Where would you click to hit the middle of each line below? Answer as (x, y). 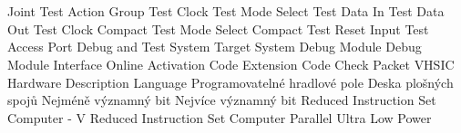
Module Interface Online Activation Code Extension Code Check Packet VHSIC (231, 64)
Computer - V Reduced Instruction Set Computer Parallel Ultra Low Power (220, 117)
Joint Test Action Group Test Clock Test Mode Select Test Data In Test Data (226, 11)
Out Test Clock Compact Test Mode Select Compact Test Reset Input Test (218, 28)
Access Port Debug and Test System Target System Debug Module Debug (215, 47)
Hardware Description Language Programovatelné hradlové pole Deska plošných (230, 82)
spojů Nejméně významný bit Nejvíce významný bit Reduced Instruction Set (222, 100)
